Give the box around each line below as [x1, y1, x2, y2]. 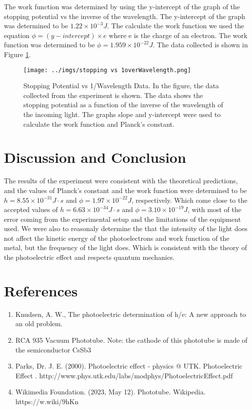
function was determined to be [4, 39, 95, 50]
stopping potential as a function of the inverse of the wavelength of [23, 99, 223, 110]
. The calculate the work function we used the [107, 20, 244, 31]
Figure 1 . [4, 49, 31, 59]
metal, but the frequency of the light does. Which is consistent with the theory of [4, 242, 247, 253]
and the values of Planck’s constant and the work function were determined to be [4, 185, 247, 195]
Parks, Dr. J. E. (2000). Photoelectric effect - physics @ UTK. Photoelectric [15, 361, 243, 371]
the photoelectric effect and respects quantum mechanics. [4, 252, 175, 262]
